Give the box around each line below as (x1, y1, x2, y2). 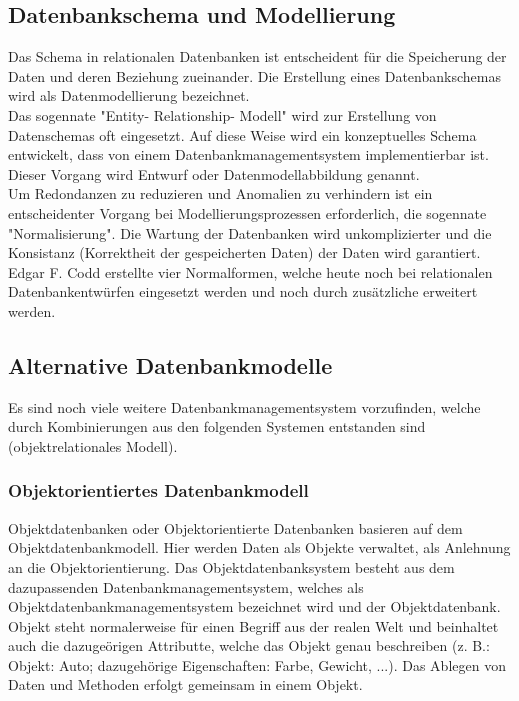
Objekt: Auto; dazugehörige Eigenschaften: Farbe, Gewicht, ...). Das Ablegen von (8, 654, 506, 675)
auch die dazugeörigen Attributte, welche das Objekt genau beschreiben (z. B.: (8, 635, 490, 656)
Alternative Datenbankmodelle (8, 349, 333, 380)
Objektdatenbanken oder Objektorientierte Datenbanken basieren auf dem (8, 517, 463, 538)
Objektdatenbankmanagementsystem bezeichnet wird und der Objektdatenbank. (8, 596, 501, 617)
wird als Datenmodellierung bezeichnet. (8, 85, 250, 106)
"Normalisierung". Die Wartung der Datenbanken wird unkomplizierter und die (8, 222, 492, 243)
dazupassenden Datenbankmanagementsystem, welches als (8, 576, 364, 597)
